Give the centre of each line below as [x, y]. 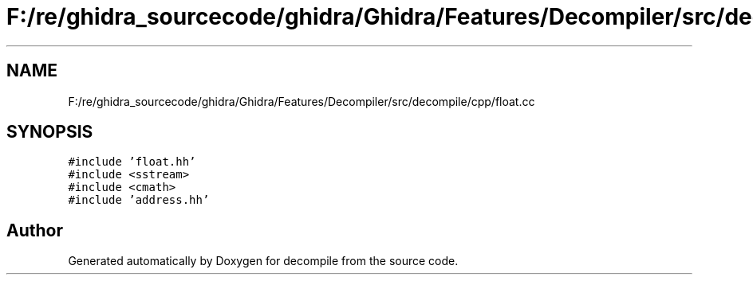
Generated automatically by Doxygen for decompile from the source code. [263, 261]
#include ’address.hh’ [139, 200]
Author [35, 230]
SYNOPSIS [50, 132]
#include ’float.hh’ [132, 162]
